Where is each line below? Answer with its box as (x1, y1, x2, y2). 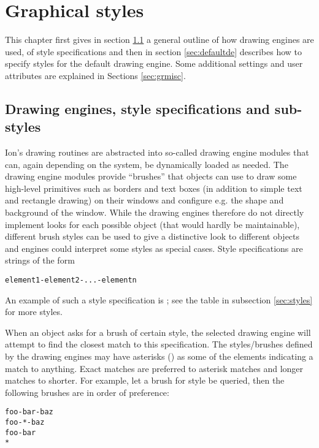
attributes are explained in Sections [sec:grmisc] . (5, 69, 186, 82)
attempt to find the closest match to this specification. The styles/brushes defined (5, 338, 313, 351)
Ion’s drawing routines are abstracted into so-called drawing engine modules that (5, 146, 309, 159)
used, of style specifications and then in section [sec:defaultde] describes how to (5, 45, 302, 58)
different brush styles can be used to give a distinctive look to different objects (5, 230, 300, 243)
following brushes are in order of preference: (5, 385, 169, 398)
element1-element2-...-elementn (5, 276, 137, 285)
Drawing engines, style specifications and (5, 99, 270, 118)
